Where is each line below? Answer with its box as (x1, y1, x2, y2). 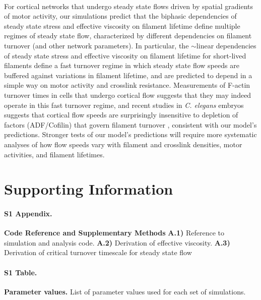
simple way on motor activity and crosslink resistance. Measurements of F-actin (4, 80, 250, 90)
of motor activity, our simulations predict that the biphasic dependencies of (4, 11, 237, 21)
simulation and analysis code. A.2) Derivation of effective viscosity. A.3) (4, 237, 230, 248)
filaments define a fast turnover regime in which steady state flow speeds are (4, 60, 239, 71)
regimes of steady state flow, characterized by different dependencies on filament (4, 30, 252, 41)
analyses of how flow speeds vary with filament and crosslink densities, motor (4, 139, 242, 149)
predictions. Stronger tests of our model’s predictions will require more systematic (4, 129, 257, 140)
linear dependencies (196, 40, 256, 50)
